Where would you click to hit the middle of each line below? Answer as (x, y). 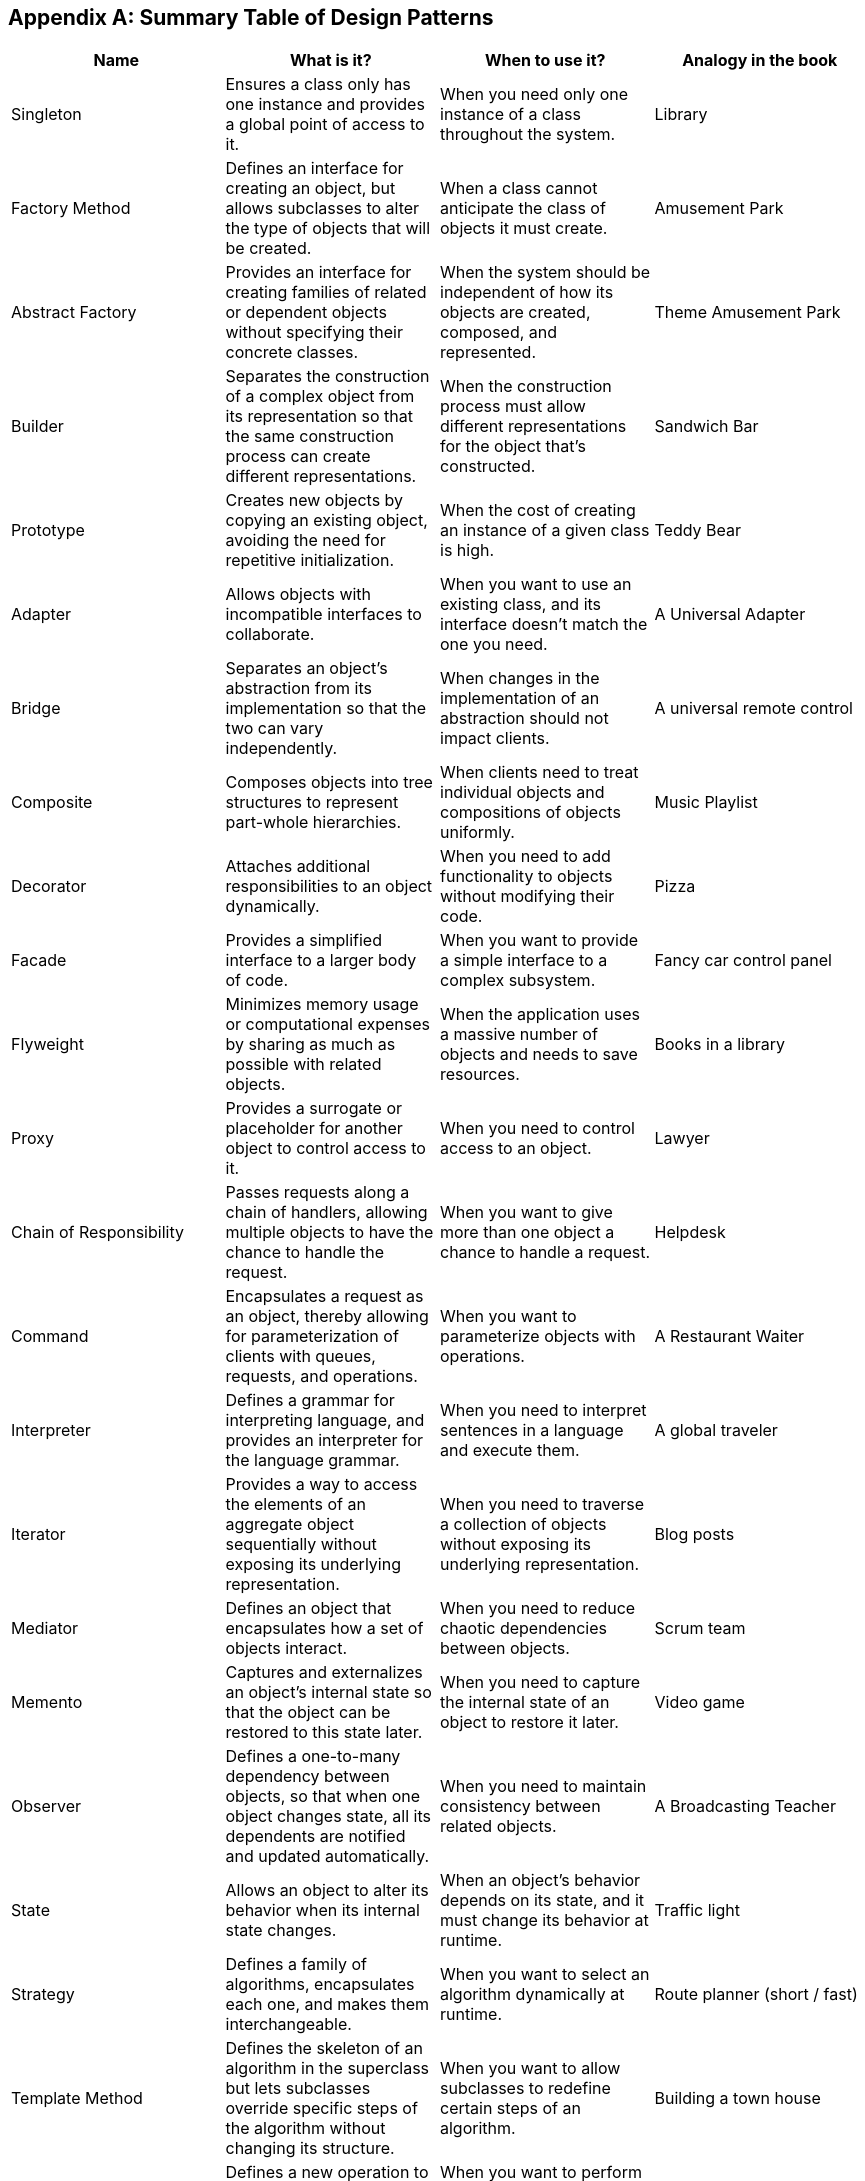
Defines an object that (308, 1608)
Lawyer (682, 1138)
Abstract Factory (74, 312)
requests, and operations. (321, 1376)
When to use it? (545, 60)
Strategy (43, 1994)
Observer (46, 1806)
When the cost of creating (538, 510)
